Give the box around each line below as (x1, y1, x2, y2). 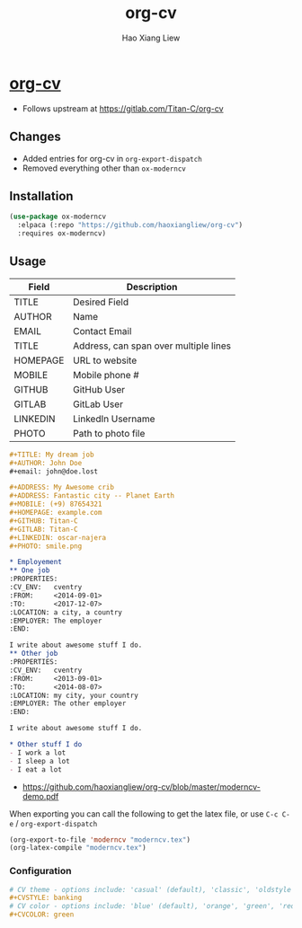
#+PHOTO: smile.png (9, 542, 83, 551)
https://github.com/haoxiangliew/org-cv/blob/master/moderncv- (22, 781, 261, 792)
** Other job (9, 650, 58, 658)
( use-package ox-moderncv (9, 212, 106, 222)
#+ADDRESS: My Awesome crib (9, 483, 115, 492)
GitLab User (73, 398, 124, 411)
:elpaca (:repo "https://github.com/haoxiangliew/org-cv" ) (17, 221, 244, 230)
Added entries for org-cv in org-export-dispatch (22, 153, 202, 164)
